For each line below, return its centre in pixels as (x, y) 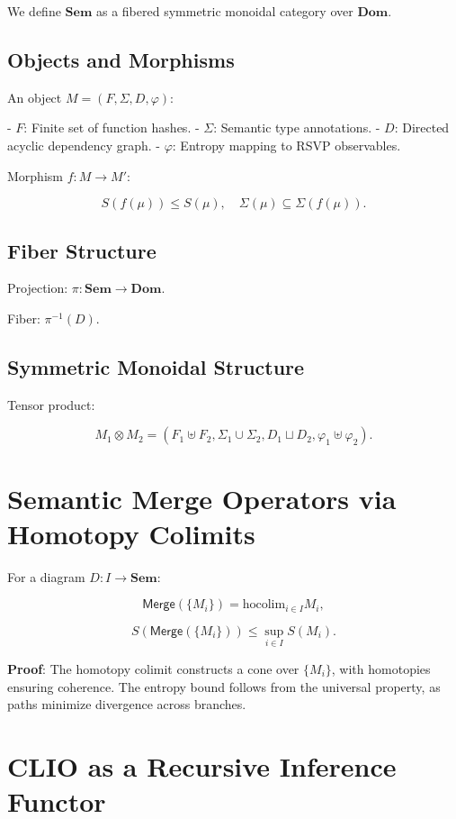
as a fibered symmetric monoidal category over (224, 11)
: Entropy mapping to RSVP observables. (286, 145)
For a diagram (46, 576)
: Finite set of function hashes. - (112, 127)
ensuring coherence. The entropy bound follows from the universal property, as (224, 686)
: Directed (422, 127)
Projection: (38, 288)
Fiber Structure (82, 250)
